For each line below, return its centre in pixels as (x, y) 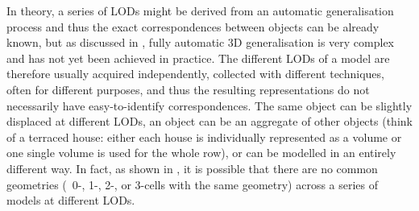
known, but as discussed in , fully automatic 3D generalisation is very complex (201, 42)
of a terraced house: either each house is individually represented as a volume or (204, 137)
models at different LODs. (71, 200)
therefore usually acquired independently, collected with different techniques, (195, 74)
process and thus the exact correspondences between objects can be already (193, 26)
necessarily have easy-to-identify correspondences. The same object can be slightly (209, 105)
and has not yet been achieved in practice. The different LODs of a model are (198, 58)
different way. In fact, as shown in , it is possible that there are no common (192, 168)
